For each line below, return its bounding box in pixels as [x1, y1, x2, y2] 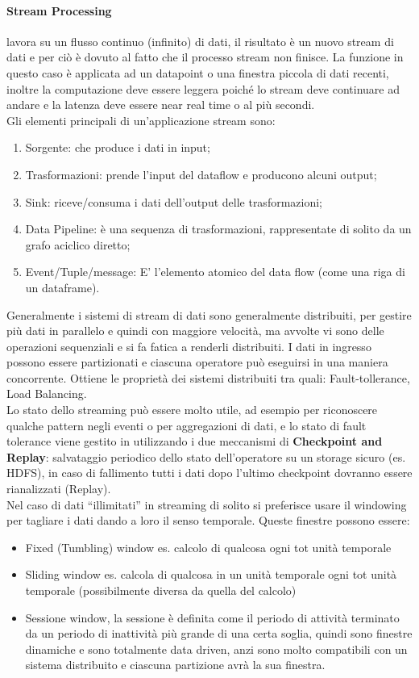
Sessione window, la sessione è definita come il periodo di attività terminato [25, 609, 400, 626]
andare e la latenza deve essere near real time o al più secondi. [6, 96, 315, 113]
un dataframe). [25, 278, 100, 295]
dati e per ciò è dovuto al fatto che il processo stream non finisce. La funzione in [6, 48, 404, 65]
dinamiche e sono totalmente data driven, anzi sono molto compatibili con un [25, 640, 408, 657]
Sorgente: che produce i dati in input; [25, 139, 210, 156]
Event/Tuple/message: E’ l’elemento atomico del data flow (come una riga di [25, 263, 405, 280]
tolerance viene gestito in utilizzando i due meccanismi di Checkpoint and [6, 433, 383, 450]
